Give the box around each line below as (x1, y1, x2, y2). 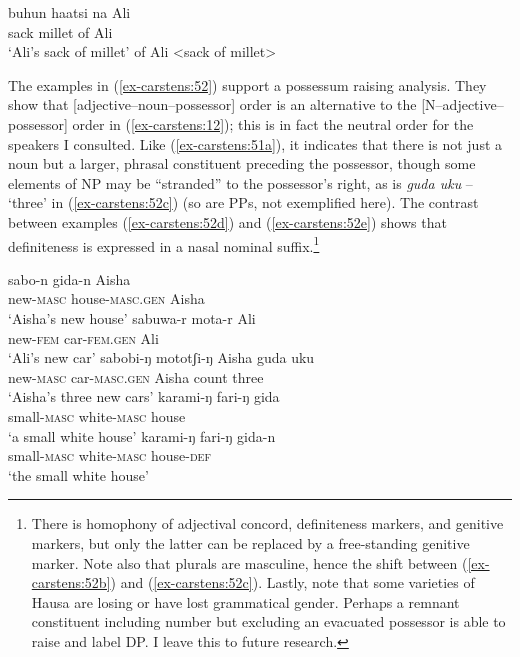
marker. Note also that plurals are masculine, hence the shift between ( (31, 552, 468, 573)
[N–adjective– (421, 94, 504, 115)
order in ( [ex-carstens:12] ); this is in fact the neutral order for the (72, 113, 474, 134)
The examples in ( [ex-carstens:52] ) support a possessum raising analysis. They (8, 74, 487, 95)
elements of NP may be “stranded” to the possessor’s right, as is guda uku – (8, 172, 473, 193)
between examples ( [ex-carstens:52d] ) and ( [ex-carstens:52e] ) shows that (8, 211, 447, 232)
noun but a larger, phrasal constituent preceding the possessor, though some (8, 153, 476, 174)
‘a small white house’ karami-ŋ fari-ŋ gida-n (8, 425, 276, 446)
